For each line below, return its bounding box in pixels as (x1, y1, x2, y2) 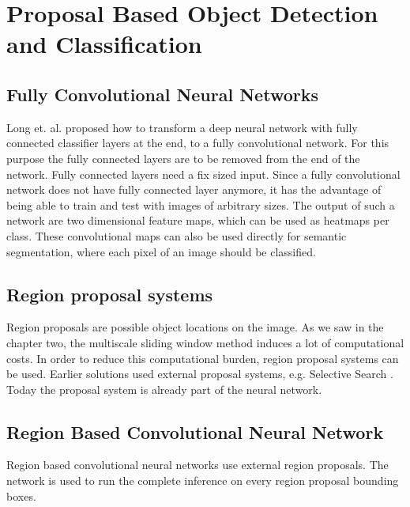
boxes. (6, 487, 36, 504)
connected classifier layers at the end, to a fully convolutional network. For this (6, 134, 389, 151)
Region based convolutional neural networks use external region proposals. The (6, 456, 389, 473)
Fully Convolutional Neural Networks (6, 81, 318, 106)
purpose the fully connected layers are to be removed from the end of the (6, 149, 360, 166)
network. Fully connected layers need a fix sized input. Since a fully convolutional (6, 165, 401, 182)
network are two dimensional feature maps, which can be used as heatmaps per (6, 212, 389, 229)
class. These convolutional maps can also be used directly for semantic (6, 227, 347, 244)
